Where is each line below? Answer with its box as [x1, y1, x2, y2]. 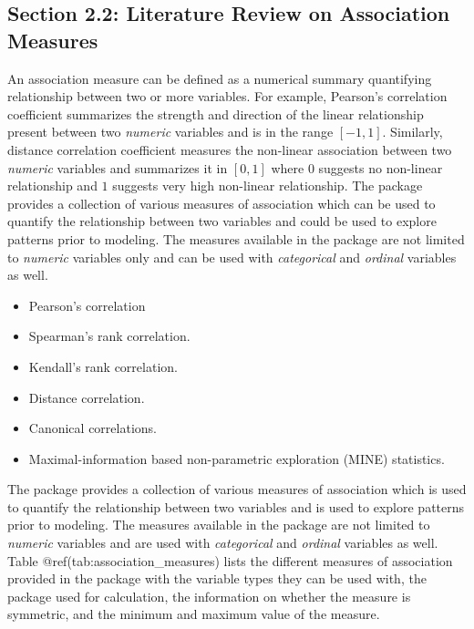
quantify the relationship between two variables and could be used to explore [7, 211, 437, 231]
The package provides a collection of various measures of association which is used [7, 479, 467, 499]
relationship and [7, 176, 98, 195]
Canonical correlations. [28, 418, 157, 438]
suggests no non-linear [318, 158, 443, 177]
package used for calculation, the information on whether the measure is [7, 586, 411, 605]
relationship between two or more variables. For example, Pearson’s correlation [7, 87, 448, 106]
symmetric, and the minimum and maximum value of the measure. [7, 604, 380, 624]
